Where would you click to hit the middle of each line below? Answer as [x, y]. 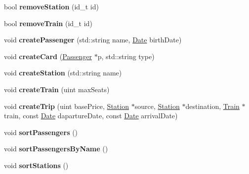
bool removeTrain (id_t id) [48, 23]
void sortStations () [36, 165]
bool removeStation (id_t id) [51, 6]
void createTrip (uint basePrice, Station [66, 106]
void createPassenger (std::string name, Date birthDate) [93, 40]
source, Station [157, 106]
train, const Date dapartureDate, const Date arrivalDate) [91, 116]
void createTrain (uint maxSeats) [57, 89]
